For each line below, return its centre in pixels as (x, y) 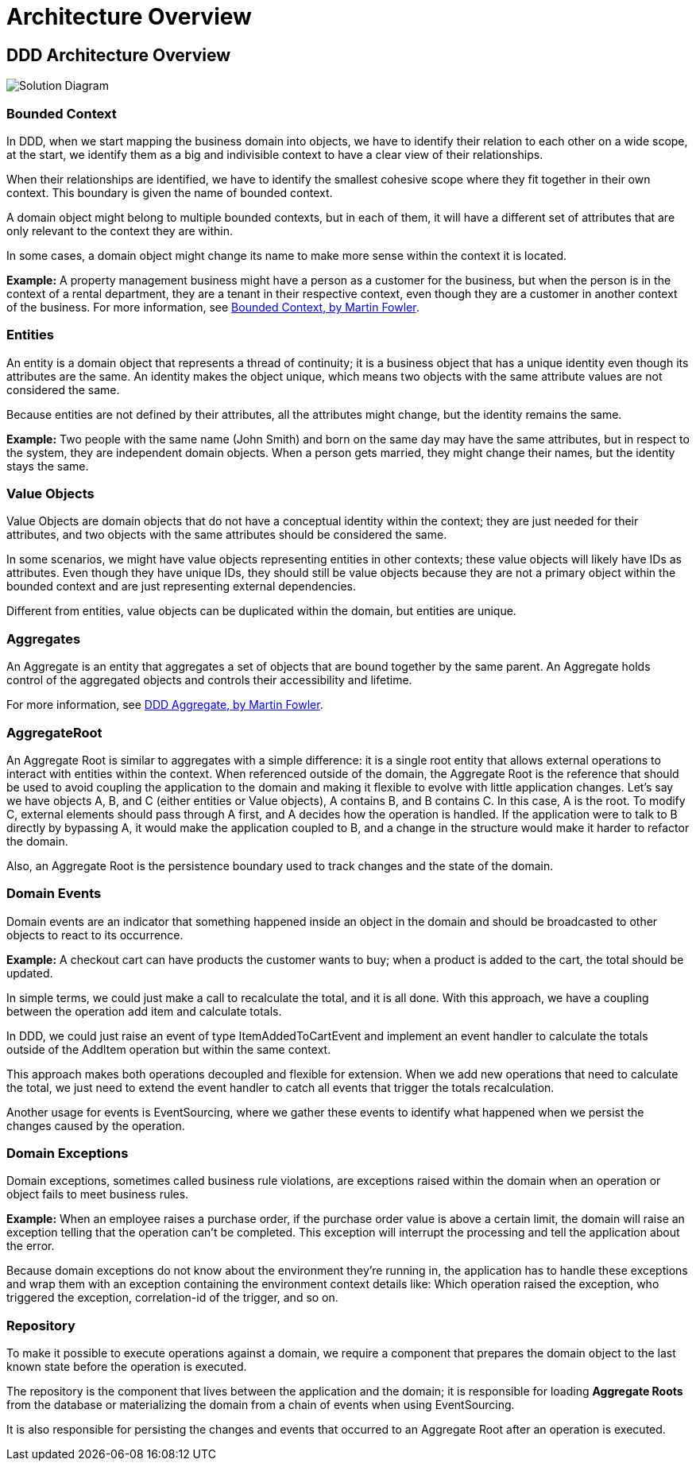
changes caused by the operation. (96, 1125)
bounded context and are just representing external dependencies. (181, 586)
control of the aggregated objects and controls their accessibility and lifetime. (209, 680)
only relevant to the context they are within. (120, 230)
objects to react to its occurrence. (95, 935)
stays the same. (48, 466)
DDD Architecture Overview (119, 55)
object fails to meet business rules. (98, 1194)
